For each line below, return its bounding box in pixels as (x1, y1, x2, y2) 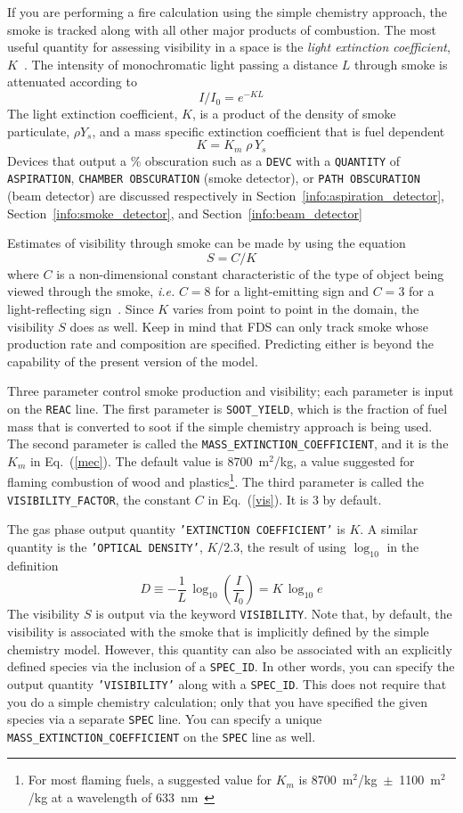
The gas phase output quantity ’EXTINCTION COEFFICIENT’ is (7, 520, 345, 538)
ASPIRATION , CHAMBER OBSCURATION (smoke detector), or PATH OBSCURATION (7, 168, 420, 187)
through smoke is (354, 54, 448, 73)
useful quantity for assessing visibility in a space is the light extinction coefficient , (7, 37, 451, 56)
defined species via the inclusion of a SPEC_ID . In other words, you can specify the (7, 657, 455, 676)
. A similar (360, 520, 418, 538)
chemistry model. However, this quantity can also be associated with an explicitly (7, 639, 452, 658)
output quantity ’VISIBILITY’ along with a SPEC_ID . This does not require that (7, 674, 447, 693)
